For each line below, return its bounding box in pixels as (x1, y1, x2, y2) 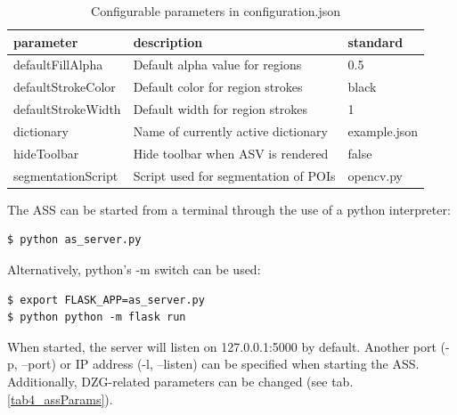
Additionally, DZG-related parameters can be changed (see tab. (7, 371, 354, 390)
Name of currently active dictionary (133, 121, 328, 140)
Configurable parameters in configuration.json (91, 2, 341, 20)
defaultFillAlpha (13, 55, 103, 74)
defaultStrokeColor (13, 77, 116, 96)
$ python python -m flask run (7, 311, 186, 324)
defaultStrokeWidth (13, 100, 121, 118)
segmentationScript (13, 166, 118, 184)
